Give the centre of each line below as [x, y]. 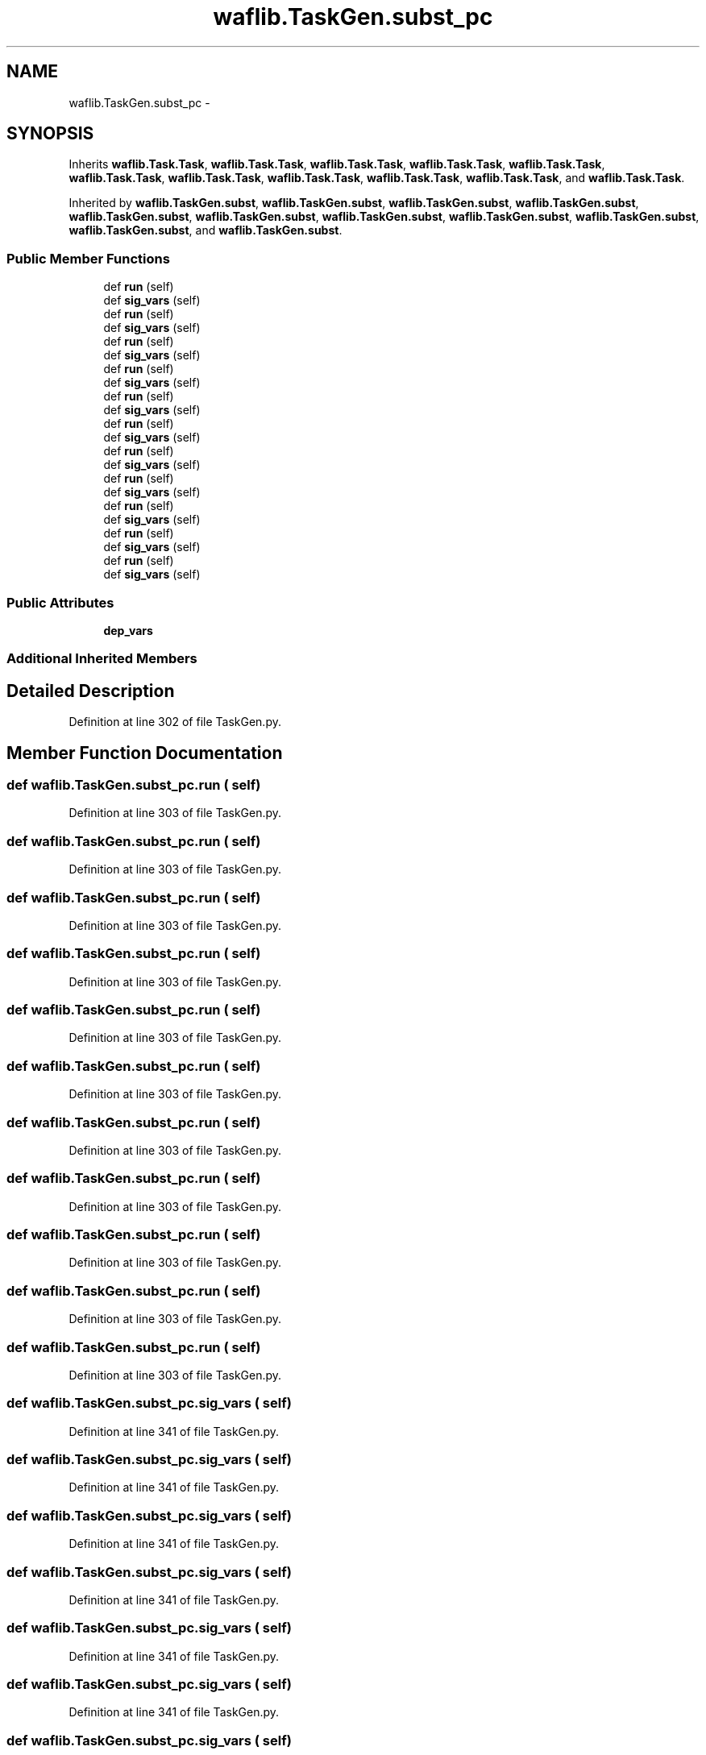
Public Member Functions [88, 258]
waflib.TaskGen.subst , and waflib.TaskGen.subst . [206, 230]
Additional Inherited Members [102, 659]
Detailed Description [91, 691]
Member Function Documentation [145, 753]
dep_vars [128, 630]
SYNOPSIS [50, 134]
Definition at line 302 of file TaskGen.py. [175, 722]
